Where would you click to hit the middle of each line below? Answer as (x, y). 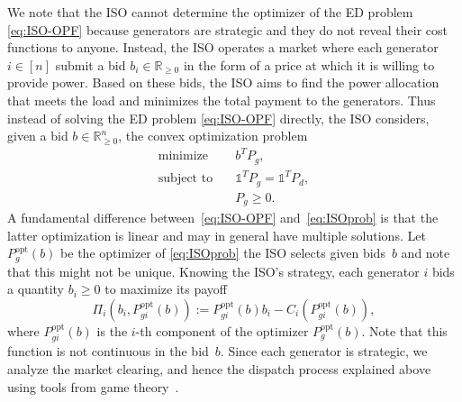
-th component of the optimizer (222, 331)
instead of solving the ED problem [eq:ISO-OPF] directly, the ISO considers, (218, 118)
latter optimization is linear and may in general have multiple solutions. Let (217, 235)
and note (426, 253)
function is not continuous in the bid (108, 351)
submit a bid (91, 64)
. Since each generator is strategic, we (324, 351)
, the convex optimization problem (213, 136)
